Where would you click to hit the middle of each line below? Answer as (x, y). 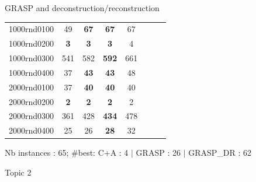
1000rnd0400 (32, 72)
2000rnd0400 (32, 130)
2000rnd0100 (32, 87)
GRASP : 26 (158, 153)
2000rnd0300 (32, 116)
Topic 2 (18, 172)
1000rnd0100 (32, 29)
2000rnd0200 (32, 101)
